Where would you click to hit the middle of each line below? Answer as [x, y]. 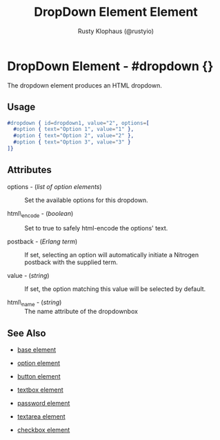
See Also [27, 333]
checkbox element [43, 430]
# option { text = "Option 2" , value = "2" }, [74, 136]
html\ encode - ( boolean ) [40, 214]
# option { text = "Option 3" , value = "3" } [72, 142]
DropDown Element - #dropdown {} [110, 66]
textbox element [40, 390]
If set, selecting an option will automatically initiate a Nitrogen [111, 255]
